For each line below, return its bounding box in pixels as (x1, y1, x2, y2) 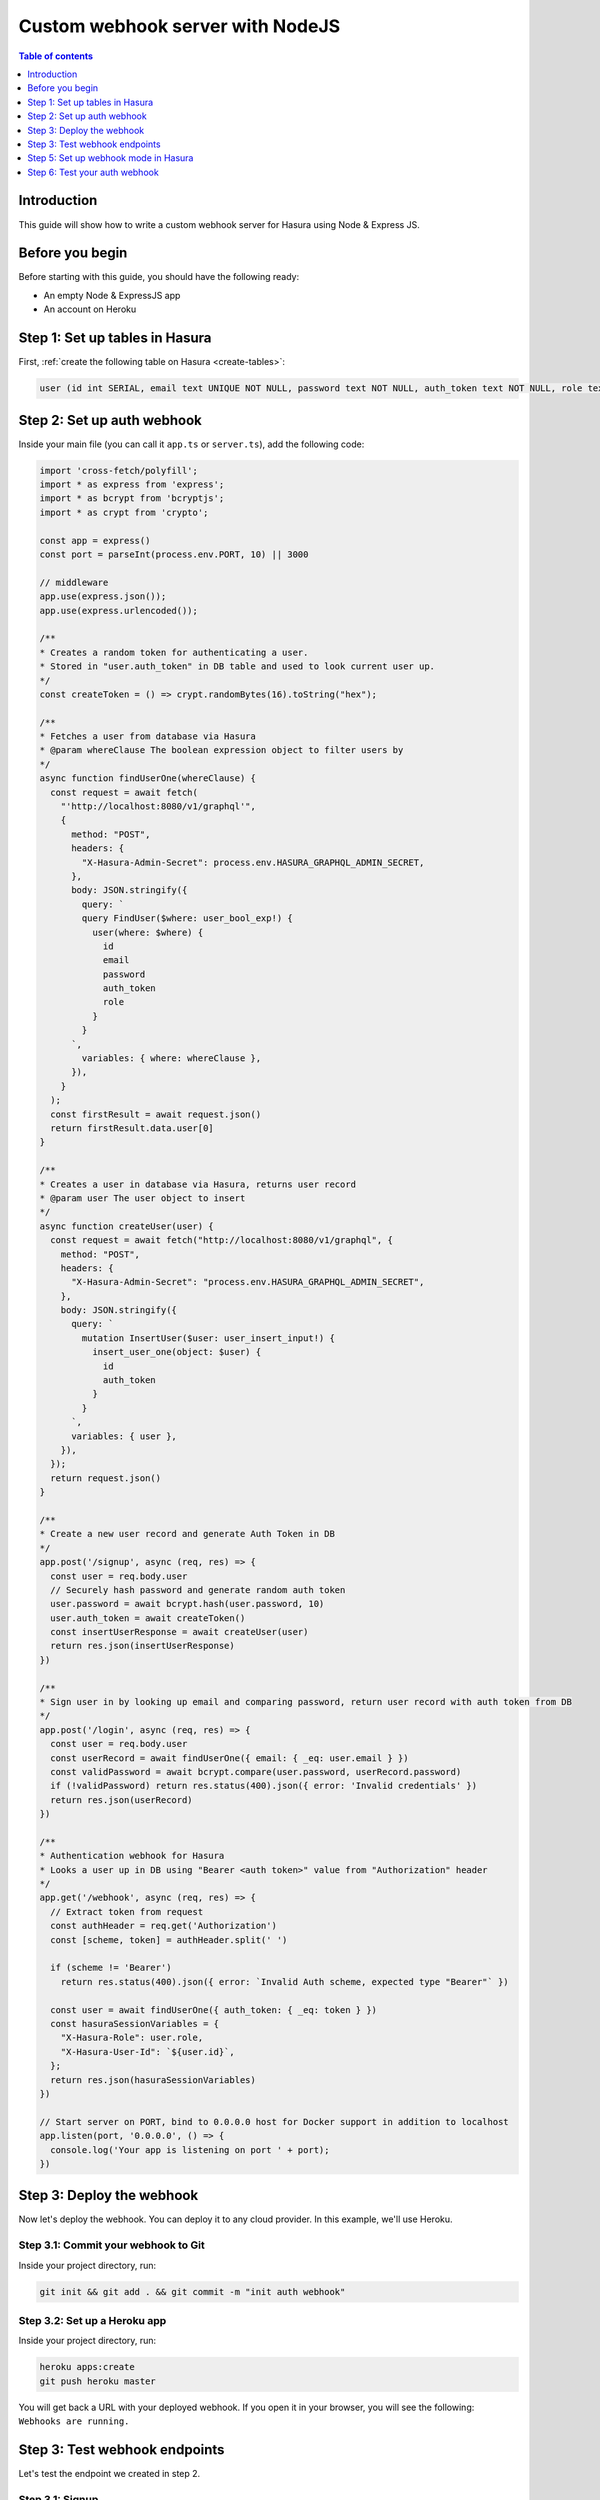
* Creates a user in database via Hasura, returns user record (39, 1178, 357, 1190)
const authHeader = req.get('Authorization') (50, 1920, 277, 1932)
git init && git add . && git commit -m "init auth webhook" (39, 2286, 346, 2297)
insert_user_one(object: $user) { (91, 1346, 262, 1358)
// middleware (39, 576, 109, 588)
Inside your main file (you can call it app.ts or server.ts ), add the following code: (18, 438, 365, 450)
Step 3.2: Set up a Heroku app (18, 2313, 167, 2327)
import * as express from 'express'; (39, 479, 225, 490)
